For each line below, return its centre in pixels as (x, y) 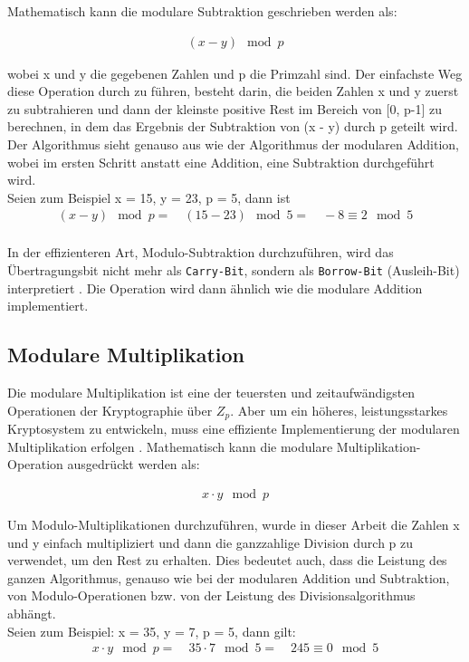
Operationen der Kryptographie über (110, 410)
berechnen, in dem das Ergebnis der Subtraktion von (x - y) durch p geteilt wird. (233, 126)
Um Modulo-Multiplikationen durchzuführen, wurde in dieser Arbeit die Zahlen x (234, 524)
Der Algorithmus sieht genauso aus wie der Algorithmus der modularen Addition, (233, 144)
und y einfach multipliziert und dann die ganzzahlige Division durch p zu (211, 542)
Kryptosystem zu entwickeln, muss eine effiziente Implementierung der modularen (234, 429)
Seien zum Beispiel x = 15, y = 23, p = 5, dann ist (149, 197)
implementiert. (48, 306)
